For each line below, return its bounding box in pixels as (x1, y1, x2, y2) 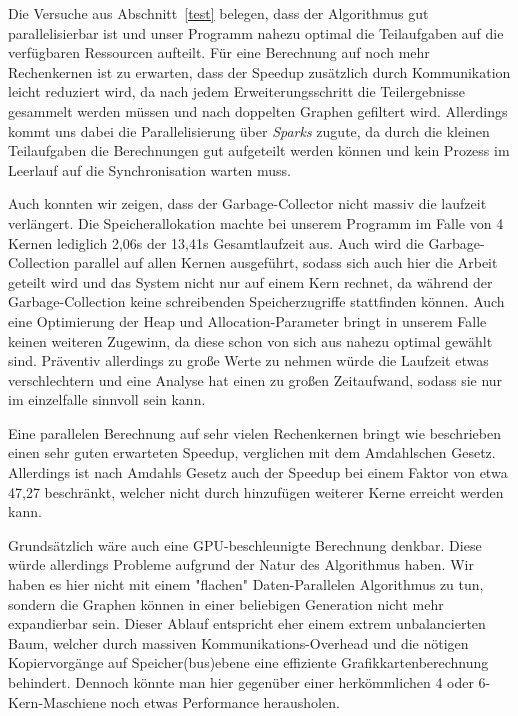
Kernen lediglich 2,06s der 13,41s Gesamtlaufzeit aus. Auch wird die (8, 232, 424, 253)
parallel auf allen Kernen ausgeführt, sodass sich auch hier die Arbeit (74, 252, 498, 273)
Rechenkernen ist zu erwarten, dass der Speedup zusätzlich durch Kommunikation (8, 61, 511, 82)
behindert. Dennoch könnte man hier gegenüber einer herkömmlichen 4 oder (8, 672, 474, 692)
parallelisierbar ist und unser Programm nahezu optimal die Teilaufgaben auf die (8, 22, 504, 43)
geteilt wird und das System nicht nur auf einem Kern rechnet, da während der (8, 271, 493, 292)
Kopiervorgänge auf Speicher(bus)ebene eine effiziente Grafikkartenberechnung (8, 652, 489, 673)
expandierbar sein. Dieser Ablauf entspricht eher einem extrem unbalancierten (8, 613, 486, 634)
